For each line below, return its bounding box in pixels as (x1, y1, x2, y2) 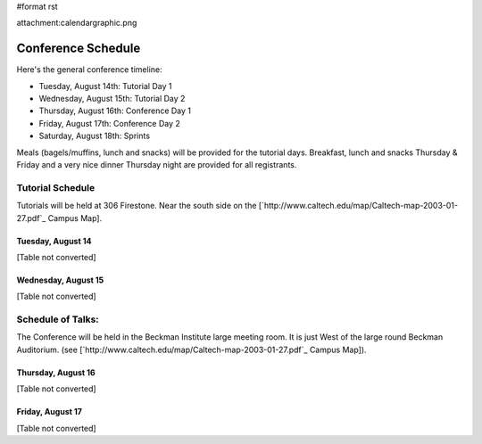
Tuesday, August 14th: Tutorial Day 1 (38, 80, 172, 91)
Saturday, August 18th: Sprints (38, 130, 151, 142)
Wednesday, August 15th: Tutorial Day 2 (38, 94, 186, 104)
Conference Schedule (16, 41, 141, 56)
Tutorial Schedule (16, 181, 96, 193)
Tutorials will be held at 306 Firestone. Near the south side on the (16, 201, 257, 211)
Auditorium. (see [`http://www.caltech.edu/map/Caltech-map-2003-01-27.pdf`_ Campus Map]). (16, 344, 367, 355)
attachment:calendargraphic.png (16, 18, 137, 29)
